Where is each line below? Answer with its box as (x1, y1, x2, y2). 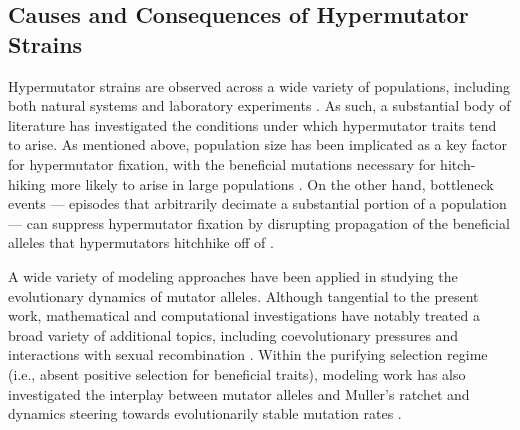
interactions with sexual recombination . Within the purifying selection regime (8, 344, 488, 365)
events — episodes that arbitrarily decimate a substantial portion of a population (8, 193, 507, 214)
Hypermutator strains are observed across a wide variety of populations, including (8, 75, 511, 96)
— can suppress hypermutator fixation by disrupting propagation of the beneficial (8, 212, 510, 233)
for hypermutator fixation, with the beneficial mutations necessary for (8, 153, 436, 174)
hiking (8, 173, 46, 194)
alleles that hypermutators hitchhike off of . (8, 232, 274, 253)
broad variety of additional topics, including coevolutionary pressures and (8, 324, 459, 345)
